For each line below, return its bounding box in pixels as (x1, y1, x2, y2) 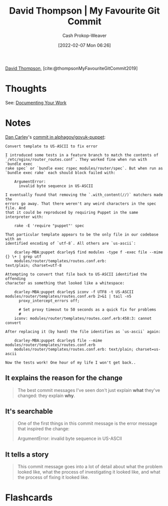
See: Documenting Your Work (5, 99, 67, 105)
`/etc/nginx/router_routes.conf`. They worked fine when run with (5, 157, 147, 162)
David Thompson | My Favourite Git (9, 5, 160, 17)
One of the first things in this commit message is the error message (17, 420, 157, 426)
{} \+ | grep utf (5, 254, 42, 259)
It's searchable (5, 407, 53, 416)
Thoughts (5, 83, 47, 94)
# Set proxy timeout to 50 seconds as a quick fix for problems (18, 307, 156, 312)
